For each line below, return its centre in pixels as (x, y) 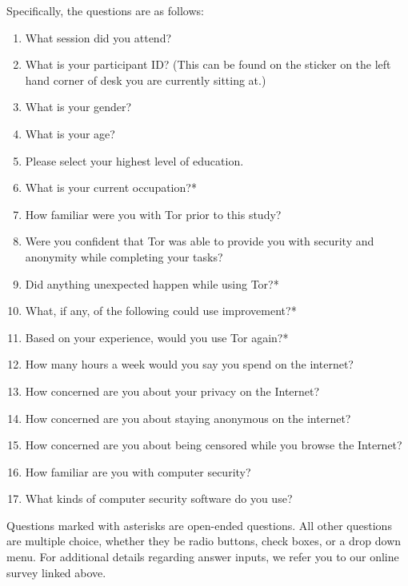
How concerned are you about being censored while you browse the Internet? (214, 445)
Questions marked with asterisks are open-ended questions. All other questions (199, 525)
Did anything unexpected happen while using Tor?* (152, 283)
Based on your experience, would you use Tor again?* (157, 337)
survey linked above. (56, 572)
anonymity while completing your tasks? (124, 256)
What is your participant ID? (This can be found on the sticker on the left (208, 64)
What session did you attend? (98, 37)
